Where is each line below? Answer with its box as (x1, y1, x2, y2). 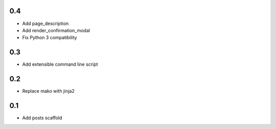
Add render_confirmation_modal (22, 27, 90, 33)
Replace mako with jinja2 (22, 88, 75, 94)
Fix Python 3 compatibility (22, 35, 77, 41)
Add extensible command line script (22, 61, 98, 67)
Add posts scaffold (22, 115, 62, 121)
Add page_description (22, 20, 69, 27)
